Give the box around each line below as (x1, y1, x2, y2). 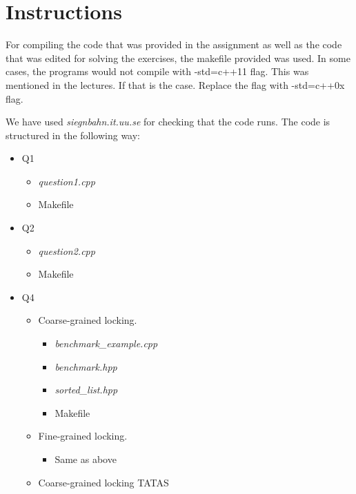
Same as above (55, 452, 117, 466)
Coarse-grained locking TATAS (38, 475, 169, 489)
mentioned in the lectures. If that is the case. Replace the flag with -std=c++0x (6, 77, 345, 92)
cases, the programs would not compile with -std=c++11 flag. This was (6, 64, 309, 79)
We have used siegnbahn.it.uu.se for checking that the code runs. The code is (6, 114, 330, 129)
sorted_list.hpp (55, 382, 118, 397)
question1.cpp (38, 174, 95, 188)
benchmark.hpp (55, 359, 117, 373)
